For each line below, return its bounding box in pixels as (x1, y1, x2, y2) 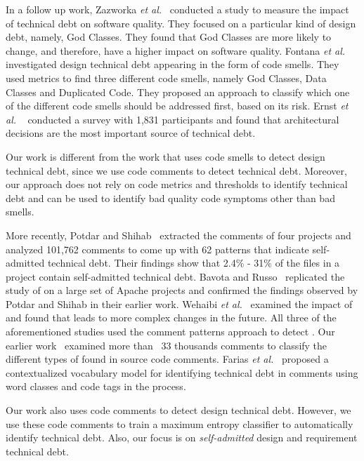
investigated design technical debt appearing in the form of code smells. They (6, 57, 339, 72)
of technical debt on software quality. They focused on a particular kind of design (6, 15, 356, 30)
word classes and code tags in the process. (6, 379, 186, 394)
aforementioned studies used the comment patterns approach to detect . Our (6, 324, 335, 339)
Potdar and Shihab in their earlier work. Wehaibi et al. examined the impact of (6, 296, 353, 311)
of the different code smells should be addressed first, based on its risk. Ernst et (6, 98, 349, 113)
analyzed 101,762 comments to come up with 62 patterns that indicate (6, 241, 309, 256)
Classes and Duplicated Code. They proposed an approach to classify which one (6, 84, 350, 99)
